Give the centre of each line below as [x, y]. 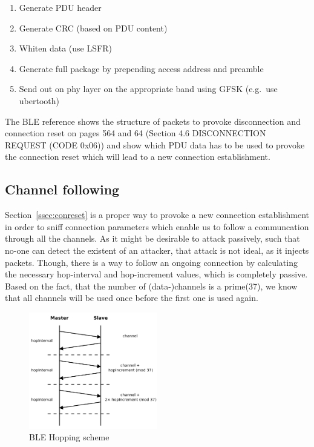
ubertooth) [39, 100]
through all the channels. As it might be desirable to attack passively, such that [152, 238]
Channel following [62, 189]
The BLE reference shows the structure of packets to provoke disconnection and [153, 121]
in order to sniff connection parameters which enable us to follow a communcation [157, 226]
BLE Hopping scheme [69, 437]
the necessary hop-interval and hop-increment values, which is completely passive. [156, 274]
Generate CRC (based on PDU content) [93, 28]
